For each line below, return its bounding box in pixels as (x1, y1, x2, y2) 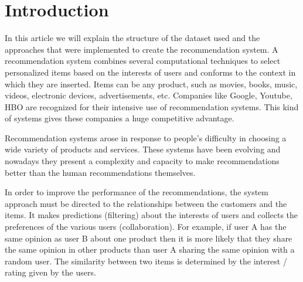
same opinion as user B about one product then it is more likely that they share (5, 232, 292, 244)
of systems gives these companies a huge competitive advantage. (5, 112, 234, 124)
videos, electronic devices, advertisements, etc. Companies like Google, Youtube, (5, 89, 292, 101)
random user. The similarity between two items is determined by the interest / (5, 254, 287, 267)
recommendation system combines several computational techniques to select (5, 55, 281, 67)
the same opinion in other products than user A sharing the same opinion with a (5, 243, 295, 256)
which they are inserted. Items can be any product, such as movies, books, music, (5, 77, 298, 90)
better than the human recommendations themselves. (5, 166, 196, 178)
